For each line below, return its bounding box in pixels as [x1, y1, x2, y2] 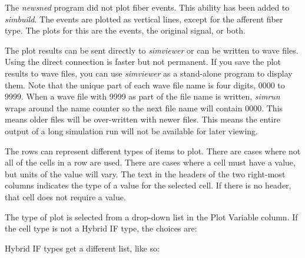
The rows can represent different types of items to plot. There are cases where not [5, 144, 301, 157]
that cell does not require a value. [5, 190, 126, 203]
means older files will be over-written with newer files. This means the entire [5, 113, 280, 125]
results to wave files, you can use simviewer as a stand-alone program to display [5, 67, 293, 79]
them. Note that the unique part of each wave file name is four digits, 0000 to [5, 78, 285, 91]
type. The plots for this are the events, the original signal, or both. [5, 24, 246, 37]
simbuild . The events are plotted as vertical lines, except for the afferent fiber [5, 12, 283, 25]
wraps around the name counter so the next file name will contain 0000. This [5, 101, 283, 114]
